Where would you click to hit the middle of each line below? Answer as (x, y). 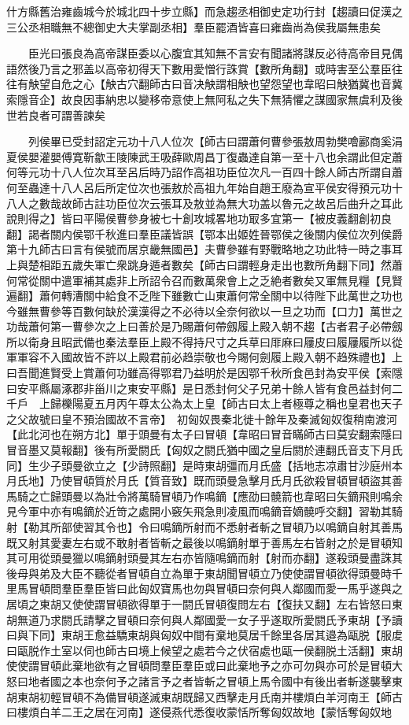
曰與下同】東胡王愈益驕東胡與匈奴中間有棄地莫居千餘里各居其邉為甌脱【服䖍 (204, 635)
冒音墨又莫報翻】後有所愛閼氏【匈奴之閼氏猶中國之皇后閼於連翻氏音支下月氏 (204, 450)
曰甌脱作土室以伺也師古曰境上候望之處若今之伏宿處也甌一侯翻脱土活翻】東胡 (204, 650)
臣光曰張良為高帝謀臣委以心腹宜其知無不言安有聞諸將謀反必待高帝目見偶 (215, 53)
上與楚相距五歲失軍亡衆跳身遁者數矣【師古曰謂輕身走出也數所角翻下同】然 (199, 264)
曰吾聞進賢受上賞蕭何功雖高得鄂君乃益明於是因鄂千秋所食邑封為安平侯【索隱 (204, 373)
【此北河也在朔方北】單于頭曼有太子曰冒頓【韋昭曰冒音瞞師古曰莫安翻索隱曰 (204, 434)
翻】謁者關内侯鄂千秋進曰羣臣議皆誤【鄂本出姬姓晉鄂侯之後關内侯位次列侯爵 (204, 233)
